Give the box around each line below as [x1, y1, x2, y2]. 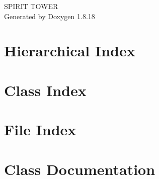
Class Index [4, 79, 87, 100]
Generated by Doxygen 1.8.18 [4, 11, 95, 21]
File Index [4, 119, 76, 140]
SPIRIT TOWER [4, 1, 58, 11]
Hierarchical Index [4, 40, 135, 61]
